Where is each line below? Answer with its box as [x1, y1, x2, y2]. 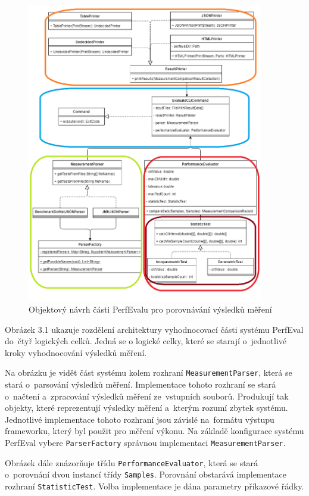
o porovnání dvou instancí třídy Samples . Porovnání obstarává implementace [5, 468, 287, 481]
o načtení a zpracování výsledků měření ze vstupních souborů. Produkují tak [5, 389, 289, 402]
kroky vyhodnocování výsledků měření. [5, 346, 147, 358]
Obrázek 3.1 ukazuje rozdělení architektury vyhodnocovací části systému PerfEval [5, 323, 304, 335]
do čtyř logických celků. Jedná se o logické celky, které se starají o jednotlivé [5, 335, 287, 347]
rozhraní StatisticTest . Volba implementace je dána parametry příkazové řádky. [5, 479, 304, 492]
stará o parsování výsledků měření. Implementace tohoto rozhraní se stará [5, 378, 276, 391]
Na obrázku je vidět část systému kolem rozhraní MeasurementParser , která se [5, 366, 292, 379]
